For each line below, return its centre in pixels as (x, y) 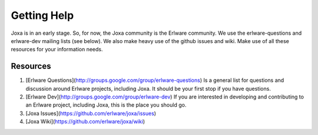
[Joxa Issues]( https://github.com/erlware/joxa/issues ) (91, 113)
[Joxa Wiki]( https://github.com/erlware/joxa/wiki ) (85, 121)
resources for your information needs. (57, 50)
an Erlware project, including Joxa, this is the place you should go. (106, 105)
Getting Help (42, 15)
